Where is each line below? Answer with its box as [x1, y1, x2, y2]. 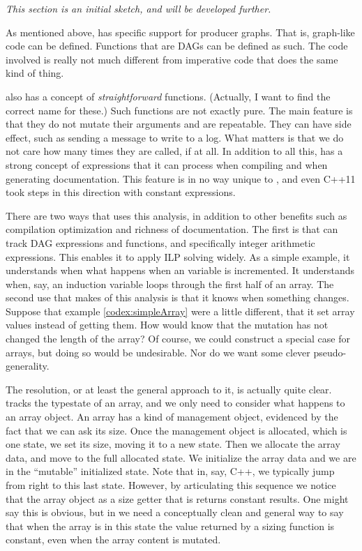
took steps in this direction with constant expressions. [6, 185, 236, 199]
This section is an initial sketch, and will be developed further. [6, 1, 271, 15]
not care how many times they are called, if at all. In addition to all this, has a [6, 144, 343, 158]
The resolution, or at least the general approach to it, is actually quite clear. [6, 382, 332, 396]
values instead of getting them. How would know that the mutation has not [6, 317, 329, 332]
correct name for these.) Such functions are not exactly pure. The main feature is [6, 103, 353, 117]
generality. [6, 358, 50, 373]
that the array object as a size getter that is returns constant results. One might [6, 491, 349, 506]
